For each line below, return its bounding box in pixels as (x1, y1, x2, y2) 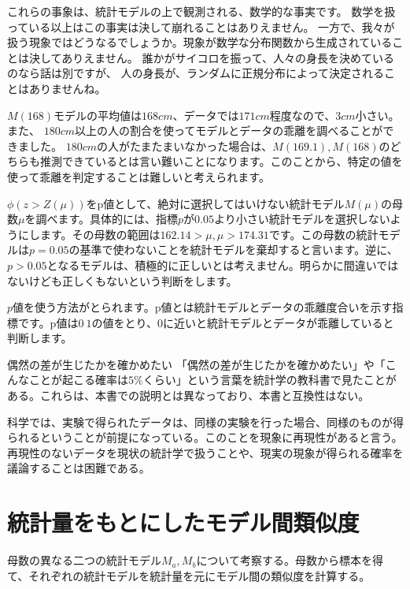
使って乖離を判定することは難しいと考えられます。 (7, 168, 270, 185)
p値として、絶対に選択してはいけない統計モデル (97, 195, 345, 211)
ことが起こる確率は (28, 371, 128, 388)
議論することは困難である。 (7, 460, 150, 476)
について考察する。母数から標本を (196, 552, 372, 568)
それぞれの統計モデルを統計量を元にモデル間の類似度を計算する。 (28, 567, 371, 583)
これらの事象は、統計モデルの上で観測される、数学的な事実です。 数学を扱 (7, 3, 396, 19)
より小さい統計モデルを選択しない (214, 211, 390, 227)
